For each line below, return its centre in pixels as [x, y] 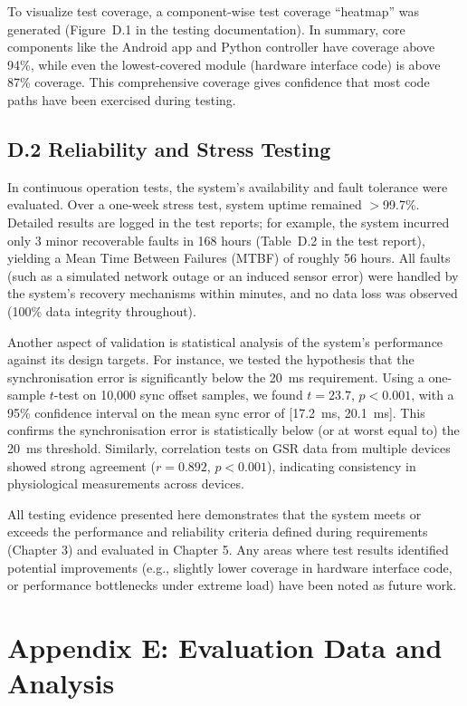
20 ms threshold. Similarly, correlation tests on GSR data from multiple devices [229, 448]
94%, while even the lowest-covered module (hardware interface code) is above [224, 64]
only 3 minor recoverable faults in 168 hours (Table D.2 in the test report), [216, 240]
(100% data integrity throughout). [102, 310]
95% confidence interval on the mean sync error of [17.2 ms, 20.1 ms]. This [216, 412]
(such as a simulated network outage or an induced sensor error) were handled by [233, 275]
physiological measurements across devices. [126, 484]
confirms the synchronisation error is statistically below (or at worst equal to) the [233, 430]
